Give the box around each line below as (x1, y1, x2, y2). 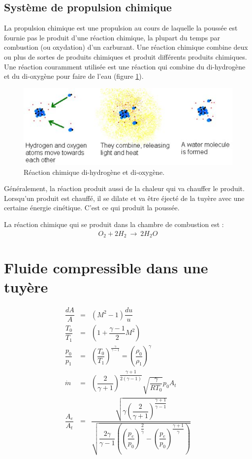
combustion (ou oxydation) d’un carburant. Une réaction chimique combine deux (4, 42, 248, 52)
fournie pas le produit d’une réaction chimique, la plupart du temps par (4, 32, 220, 42)
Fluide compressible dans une (4, 258, 208, 278)
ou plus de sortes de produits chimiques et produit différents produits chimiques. (4, 51, 247, 62)
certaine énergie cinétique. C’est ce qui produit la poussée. (4, 202, 180, 213)
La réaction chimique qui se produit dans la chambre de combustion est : (4, 219, 224, 229)
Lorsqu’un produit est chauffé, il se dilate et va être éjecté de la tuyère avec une (4, 193, 245, 203)
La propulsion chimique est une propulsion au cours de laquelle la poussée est (4, 23, 238, 33)
